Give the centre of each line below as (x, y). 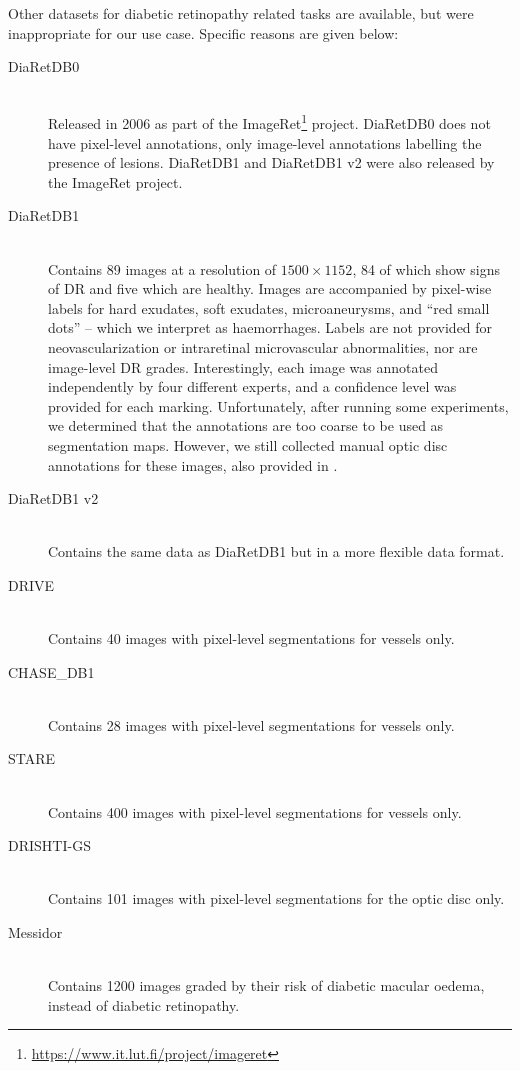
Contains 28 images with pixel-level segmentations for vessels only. (251, 724)
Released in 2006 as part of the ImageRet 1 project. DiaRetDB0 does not (269, 122)
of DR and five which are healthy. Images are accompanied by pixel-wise (270, 288)
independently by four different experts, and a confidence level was (252, 386)
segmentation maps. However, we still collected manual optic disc (248, 444)
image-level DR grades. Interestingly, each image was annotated (243, 366)
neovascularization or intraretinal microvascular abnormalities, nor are (263, 346)
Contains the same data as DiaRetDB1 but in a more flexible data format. (276, 551)
